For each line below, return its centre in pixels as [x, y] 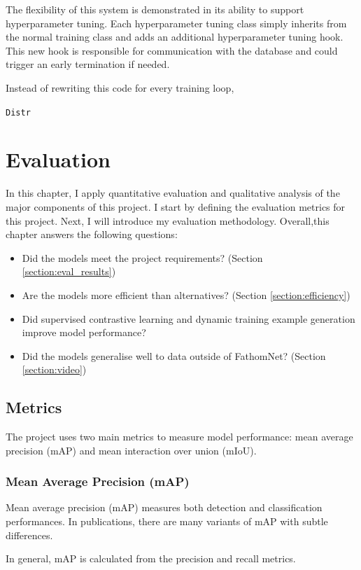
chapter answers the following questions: [92, 234]
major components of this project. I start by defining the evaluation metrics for [176, 206]
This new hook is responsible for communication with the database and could [172, 50]
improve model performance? [84, 332]
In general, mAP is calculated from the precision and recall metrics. [151, 558]
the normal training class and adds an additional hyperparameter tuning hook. [175, 37]
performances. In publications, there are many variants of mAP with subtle [167, 521]
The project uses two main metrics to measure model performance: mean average [179, 437]
